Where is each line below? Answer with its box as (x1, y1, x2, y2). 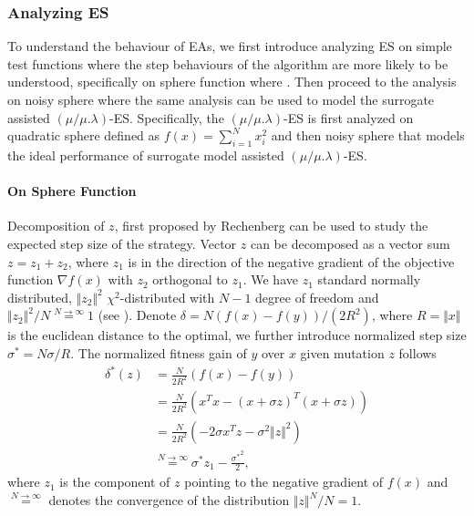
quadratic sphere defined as (7, 126, 160, 145)
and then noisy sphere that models (271, 126, 465, 145)
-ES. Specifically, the (109, 108, 224, 127)
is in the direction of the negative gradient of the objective (128, 252, 455, 271)
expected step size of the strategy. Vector (7, 233, 237, 253)
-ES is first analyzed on (283, 108, 414, 127)
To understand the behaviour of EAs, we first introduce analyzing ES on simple (7, 36, 452, 56)
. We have (242, 270, 298, 289)
